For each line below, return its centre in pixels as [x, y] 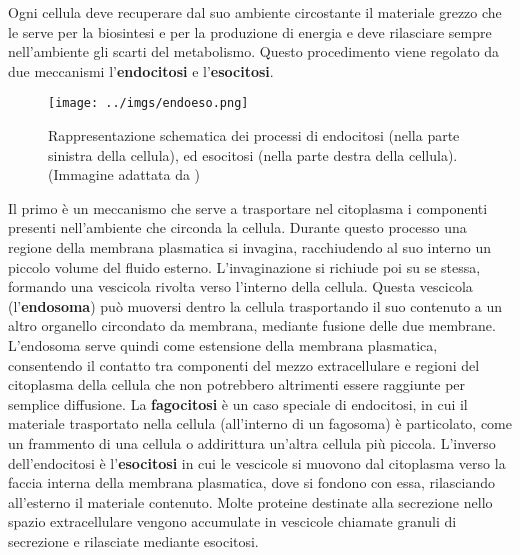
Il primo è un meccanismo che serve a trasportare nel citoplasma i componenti [248, 207]
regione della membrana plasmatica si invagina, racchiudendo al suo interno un [250, 247]
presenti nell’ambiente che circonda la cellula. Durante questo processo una [237, 227]
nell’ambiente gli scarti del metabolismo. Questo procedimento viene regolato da [254, 51]
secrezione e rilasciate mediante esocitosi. [133, 540]
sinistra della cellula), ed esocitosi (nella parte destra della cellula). [253, 154]
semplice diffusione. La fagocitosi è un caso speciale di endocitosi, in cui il [238, 403]
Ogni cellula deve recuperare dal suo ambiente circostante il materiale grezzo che [255, 12]
